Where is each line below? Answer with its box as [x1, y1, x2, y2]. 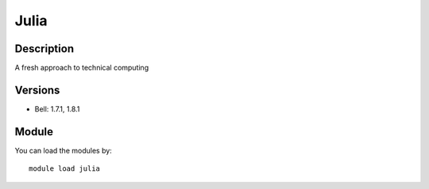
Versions [14, 83, 60, 96]
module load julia [29, 164, 101, 173]
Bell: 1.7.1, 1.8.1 [34, 104, 80, 114]
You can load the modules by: [14, 146, 113, 155]
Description [14, 42, 75, 55]
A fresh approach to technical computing [14, 63, 149, 73]
